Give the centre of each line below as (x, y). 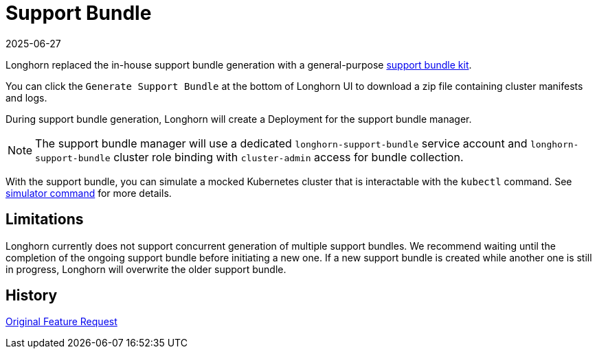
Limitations (45, 220)
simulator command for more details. (89, 193)
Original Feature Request (61, 322)
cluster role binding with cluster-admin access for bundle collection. (289, 157)
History (32, 296)
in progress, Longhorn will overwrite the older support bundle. (146, 269)
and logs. (26, 97)
